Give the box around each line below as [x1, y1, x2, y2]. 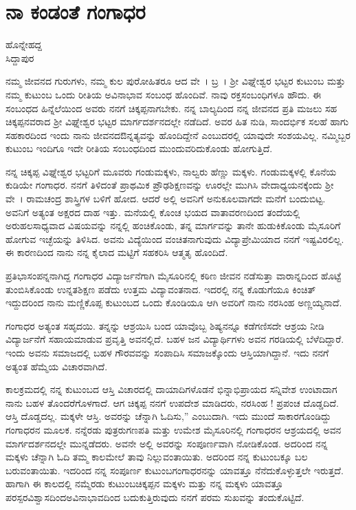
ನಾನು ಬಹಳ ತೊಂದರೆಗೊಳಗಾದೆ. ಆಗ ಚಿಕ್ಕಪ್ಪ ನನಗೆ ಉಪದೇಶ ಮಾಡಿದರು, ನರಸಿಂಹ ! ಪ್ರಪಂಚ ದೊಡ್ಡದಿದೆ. [5, 395, 339, 410]
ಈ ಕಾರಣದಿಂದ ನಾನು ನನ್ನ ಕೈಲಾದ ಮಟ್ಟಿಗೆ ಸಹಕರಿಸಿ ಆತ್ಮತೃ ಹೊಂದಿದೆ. [5, 245, 228, 259]
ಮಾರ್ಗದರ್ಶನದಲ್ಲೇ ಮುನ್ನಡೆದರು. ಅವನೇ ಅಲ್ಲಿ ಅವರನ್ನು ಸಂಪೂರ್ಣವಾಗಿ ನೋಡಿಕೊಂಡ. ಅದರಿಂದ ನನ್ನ [5, 436, 328, 450]
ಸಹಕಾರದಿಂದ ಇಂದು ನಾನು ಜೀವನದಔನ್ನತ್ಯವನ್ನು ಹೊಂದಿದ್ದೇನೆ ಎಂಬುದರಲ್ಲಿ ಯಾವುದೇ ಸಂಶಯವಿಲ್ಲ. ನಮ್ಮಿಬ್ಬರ [5, 127, 351, 142]
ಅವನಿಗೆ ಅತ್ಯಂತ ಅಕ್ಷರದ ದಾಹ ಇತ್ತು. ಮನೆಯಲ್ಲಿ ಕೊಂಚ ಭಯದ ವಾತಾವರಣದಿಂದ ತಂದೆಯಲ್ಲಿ [5, 204, 300, 219]
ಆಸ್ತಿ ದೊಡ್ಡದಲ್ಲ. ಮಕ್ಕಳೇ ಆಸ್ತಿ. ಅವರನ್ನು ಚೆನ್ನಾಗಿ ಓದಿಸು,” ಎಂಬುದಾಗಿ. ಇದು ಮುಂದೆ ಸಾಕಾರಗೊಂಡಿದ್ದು [5, 409, 331, 423]
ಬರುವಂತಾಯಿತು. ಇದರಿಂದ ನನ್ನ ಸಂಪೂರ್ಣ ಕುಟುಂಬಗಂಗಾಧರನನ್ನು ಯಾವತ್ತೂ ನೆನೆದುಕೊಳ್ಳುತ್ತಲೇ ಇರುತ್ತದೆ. [5, 463, 344, 477]
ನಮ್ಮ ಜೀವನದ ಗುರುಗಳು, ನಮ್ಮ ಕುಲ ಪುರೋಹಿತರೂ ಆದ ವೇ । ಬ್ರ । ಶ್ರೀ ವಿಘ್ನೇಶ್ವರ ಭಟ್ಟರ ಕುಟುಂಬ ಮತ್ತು [5, 74, 346, 88]
